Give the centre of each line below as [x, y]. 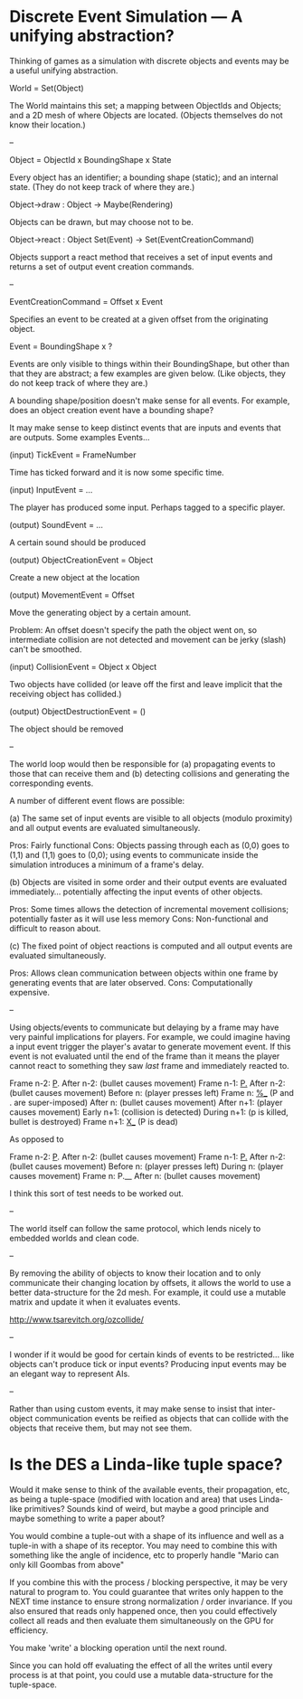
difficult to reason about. [55, 928]
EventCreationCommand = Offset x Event [86, 301]
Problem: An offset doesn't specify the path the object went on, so [133, 629]
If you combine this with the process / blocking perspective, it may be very [148, 1582]
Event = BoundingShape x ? [61, 346]
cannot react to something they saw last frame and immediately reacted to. [149, 1065]
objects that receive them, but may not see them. [101, 1428]
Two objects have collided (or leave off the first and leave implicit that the [146, 684]
